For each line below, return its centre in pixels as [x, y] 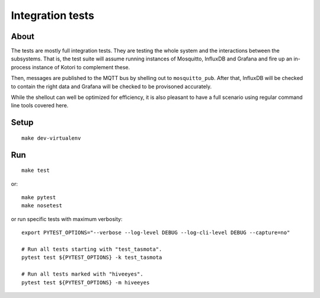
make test [36, 171]
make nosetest [42, 206]
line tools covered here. [40, 105]
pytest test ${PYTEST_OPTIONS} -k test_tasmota [92, 257]
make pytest [39, 198]
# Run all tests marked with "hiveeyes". [82, 274]
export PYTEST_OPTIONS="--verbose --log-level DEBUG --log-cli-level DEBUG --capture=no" [156, 233]
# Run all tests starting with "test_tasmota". [92, 249]
